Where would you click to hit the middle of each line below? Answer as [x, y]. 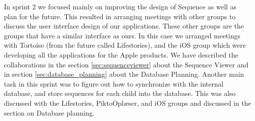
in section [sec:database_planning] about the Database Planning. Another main [124, 74]
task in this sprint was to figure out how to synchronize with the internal [114, 83]
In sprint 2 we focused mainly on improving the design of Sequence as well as [120, 6]
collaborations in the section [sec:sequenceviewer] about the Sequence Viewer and [126, 64]
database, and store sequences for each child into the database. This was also [120, 93]
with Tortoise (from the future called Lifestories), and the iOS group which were [125, 45]
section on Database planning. [49, 112]
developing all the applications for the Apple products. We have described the [121, 54]
